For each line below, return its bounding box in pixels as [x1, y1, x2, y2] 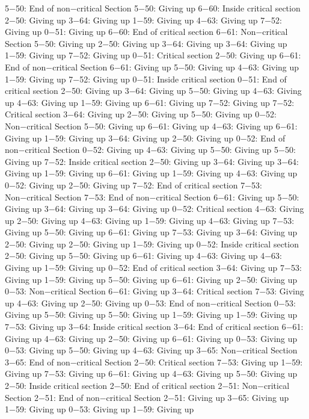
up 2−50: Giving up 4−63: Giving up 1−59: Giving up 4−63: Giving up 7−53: [5, 214, 295, 226]
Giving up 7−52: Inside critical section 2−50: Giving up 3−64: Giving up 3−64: [5, 155, 299, 167]
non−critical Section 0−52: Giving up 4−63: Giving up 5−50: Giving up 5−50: [5, 143, 296, 156]
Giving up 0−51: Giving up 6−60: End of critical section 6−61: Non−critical [5, 25, 288, 38]
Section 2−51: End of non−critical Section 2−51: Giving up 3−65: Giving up [5, 391, 289, 403]
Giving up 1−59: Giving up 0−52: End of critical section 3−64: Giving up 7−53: [5, 261, 302, 274]
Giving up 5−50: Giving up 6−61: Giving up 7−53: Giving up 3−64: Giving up [5, 226, 298, 238]
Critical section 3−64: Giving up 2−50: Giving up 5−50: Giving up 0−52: [5, 108, 277, 120]
